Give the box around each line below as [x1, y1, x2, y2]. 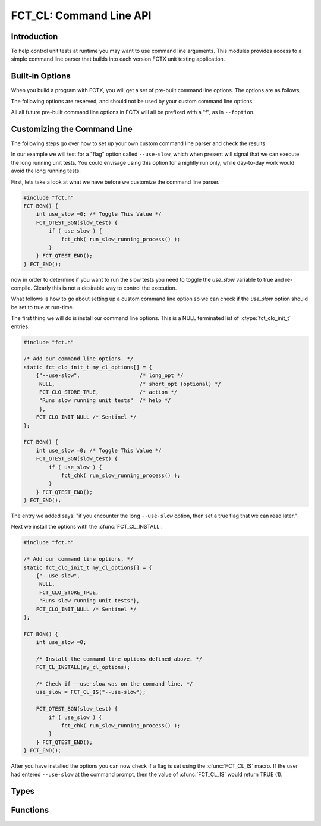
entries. [11, 323, 30, 330]
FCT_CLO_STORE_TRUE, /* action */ [39, 388, 178, 395]
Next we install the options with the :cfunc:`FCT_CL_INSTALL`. [11, 523, 163, 530]
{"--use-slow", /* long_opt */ [36, 372, 184, 379]
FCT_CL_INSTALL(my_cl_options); [36, 664, 131, 671]
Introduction [11, 32, 58, 42]
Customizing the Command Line [11, 124, 133, 134]
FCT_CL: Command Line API [11, 9, 152, 22]
